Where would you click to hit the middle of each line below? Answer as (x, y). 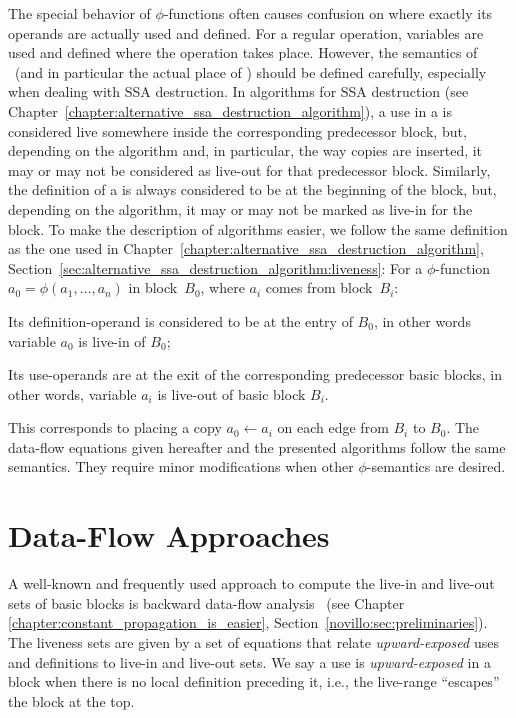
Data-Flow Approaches (169, 535)
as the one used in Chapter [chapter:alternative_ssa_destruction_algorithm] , (246, 248)
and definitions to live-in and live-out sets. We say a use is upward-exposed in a (249, 661)
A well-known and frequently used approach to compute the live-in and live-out (251, 583)
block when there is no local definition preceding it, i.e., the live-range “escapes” (254, 681)
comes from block (319, 287)
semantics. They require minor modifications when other (181, 466)
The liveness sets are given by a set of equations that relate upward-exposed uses (253, 641)
